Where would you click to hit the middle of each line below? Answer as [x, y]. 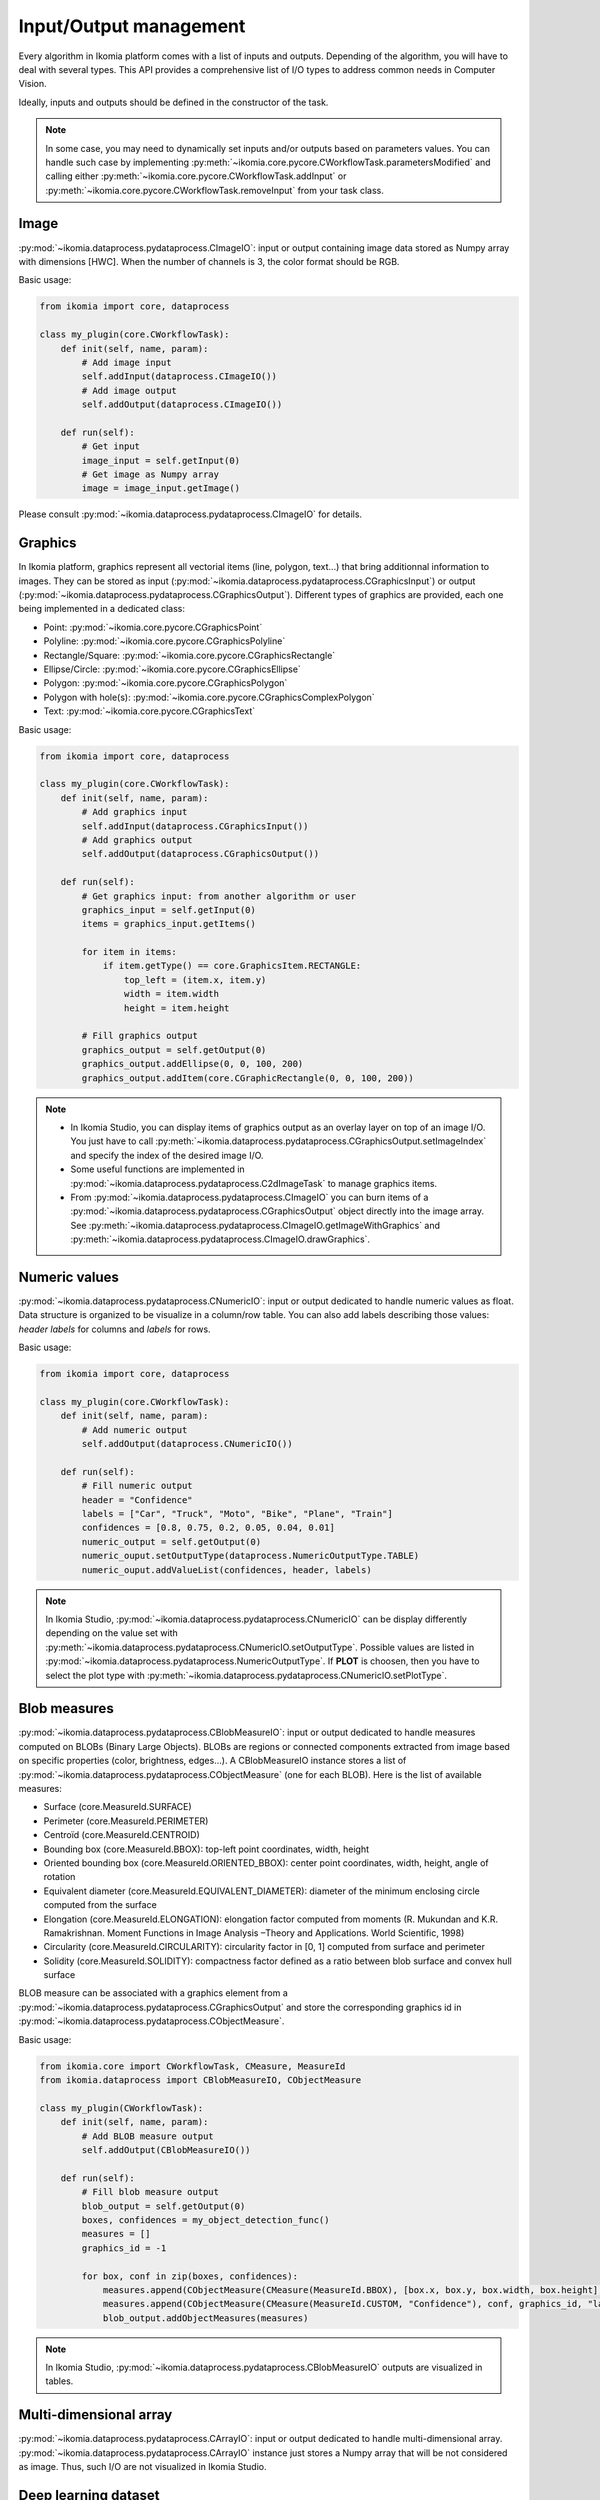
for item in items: [129, 952]
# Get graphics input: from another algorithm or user [219, 896]
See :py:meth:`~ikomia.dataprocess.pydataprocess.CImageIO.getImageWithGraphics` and [255, 1225]
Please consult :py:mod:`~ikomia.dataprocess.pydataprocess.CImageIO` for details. [190, 514]
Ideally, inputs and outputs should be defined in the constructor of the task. [173, 102]
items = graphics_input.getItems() [169, 924]
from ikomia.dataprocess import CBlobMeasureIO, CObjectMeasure [200, 2080]
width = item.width [171, 994]
